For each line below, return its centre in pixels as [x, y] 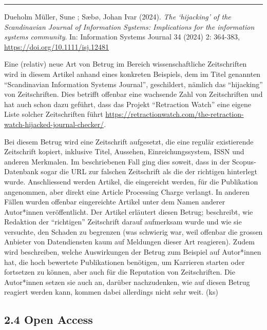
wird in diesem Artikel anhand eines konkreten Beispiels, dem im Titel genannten [132, 74]
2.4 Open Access [49, 319]
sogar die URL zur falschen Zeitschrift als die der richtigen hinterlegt [149, 171]
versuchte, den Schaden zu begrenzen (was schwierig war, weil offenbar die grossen [133, 231]
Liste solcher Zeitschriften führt [54, 114]
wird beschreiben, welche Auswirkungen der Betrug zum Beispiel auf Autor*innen [133, 252]
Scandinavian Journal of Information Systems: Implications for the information [129, 26]
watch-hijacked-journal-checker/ [54, 124]
